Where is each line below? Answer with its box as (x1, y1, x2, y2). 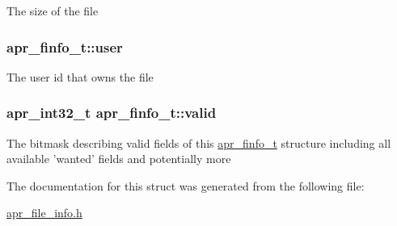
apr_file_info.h (6, 204, 82, 221)
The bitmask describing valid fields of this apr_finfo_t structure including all (6, 134, 391, 151)
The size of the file (6, 2, 99, 19)
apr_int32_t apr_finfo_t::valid (6, 103, 217, 123)
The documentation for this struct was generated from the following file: (6, 177, 365, 194)
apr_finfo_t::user (6, 36, 123, 56)
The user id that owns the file (6, 68, 154, 85)
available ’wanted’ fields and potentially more (6, 150, 231, 167)
